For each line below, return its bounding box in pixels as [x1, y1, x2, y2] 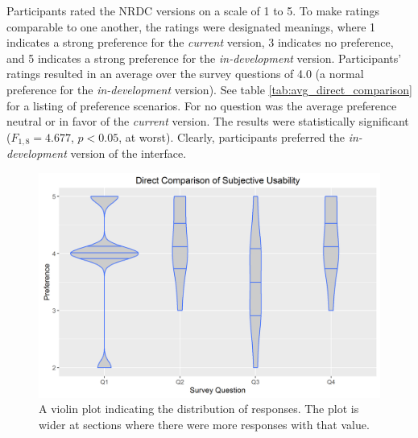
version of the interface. [70, 145, 187, 162]
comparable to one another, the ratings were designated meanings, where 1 [6, 18, 376, 35]
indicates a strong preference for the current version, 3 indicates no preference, [6, 34, 394, 51]
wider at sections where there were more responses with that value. [39, 416, 370, 433]
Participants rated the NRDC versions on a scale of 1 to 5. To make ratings [6, 2, 380, 19]
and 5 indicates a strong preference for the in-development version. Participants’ [6, 49, 402, 66]
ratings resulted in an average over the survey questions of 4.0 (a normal [6, 65, 364, 82]
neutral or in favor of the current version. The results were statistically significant [6, 113, 409, 130]
